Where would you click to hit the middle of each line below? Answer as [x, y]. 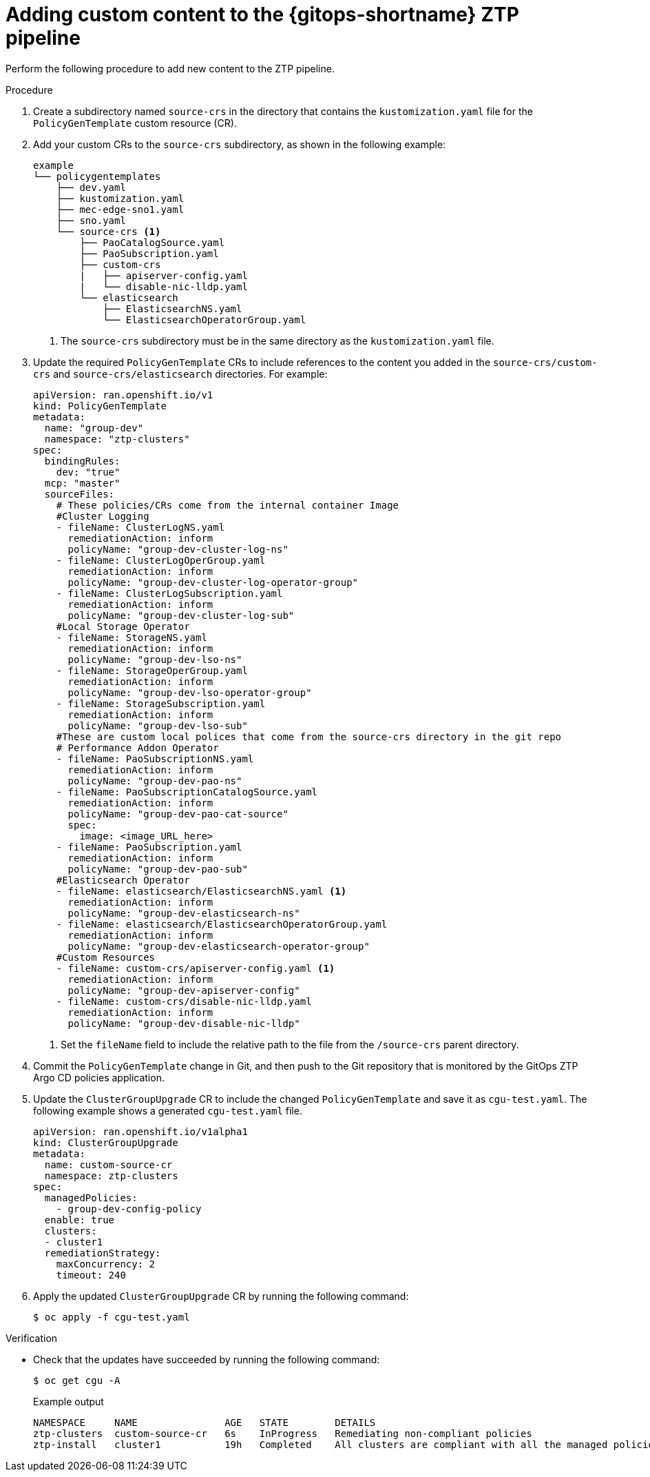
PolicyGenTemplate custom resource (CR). [135, 123]
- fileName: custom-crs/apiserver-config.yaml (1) [196, 968]
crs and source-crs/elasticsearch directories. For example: [180, 374]
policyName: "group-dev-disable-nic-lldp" [184, 1023]
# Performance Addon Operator [137, 747]
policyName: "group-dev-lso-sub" [158, 725]
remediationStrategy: [103, 1253]
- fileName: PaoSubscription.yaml [149, 847]
